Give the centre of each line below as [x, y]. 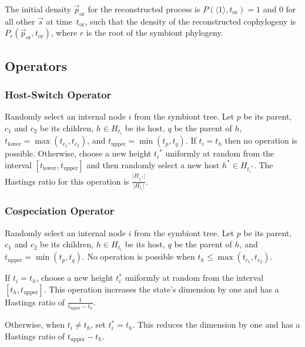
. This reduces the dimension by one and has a [216, 324]
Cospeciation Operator [60, 211]
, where [64, 33]
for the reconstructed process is [144, 9]
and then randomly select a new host [153, 164]
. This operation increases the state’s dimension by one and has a [161, 289]
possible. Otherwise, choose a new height [78, 153]
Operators [36, 65]
